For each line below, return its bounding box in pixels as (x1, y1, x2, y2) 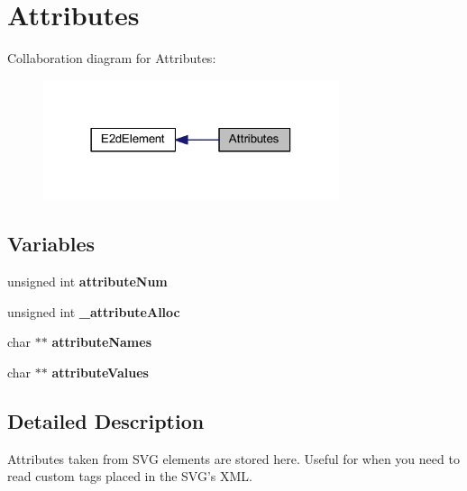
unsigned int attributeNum (7, 272, 168, 291)
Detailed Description (7, 406, 205, 434)
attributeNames (51, 332, 151, 351)
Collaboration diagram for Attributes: (7, 49, 216, 68)
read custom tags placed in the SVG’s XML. (7, 467, 252, 486)
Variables (7, 230, 96, 258)
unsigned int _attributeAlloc (7, 302, 180, 321)
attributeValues (51, 362, 149, 381)
